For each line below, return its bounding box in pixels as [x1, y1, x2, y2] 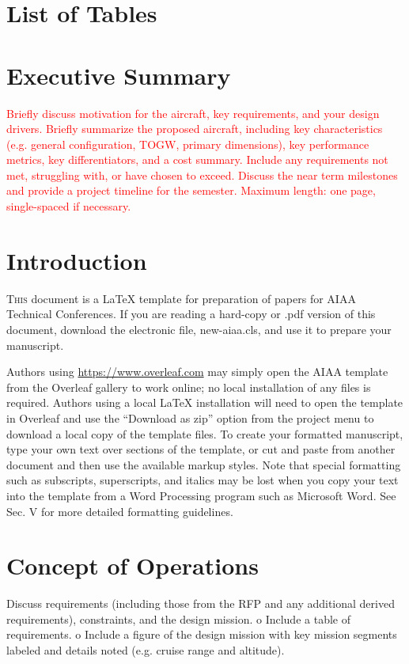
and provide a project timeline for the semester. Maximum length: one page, [6, 182, 376, 199]
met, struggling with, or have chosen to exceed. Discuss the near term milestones [6, 166, 398, 183]
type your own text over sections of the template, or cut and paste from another [6, 441, 396, 457]
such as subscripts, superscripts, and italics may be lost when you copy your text [6, 472, 399, 488]
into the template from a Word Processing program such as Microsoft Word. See [6, 487, 396, 503]
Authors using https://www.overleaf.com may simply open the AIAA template [6, 363, 388, 380]
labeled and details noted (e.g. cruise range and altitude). [6, 642, 285, 658]
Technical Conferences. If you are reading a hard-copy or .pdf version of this [6, 305, 376, 322]
